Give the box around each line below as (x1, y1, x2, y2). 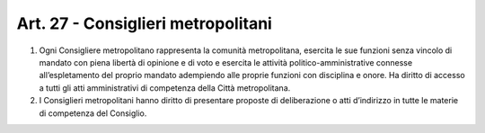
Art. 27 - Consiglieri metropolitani (16, 13, 273, 33)
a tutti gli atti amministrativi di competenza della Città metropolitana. (39, 82, 291, 93)
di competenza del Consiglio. (39, 108, 147, 119)
